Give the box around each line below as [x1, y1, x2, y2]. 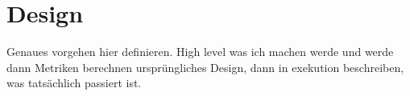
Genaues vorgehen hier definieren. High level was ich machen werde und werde [6, 43, 394, 60]
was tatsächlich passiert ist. [6, 74, 142, 91]
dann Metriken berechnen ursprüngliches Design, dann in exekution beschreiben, [6, 58, 404, 75]
